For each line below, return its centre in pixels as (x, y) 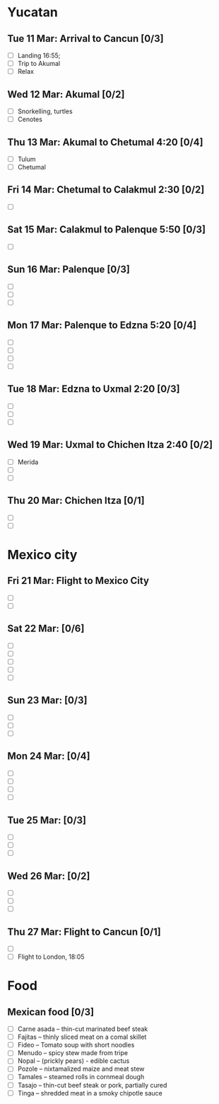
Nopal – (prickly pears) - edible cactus (73, 1061)
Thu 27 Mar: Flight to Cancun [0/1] (84, 931)
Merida (28, 462)
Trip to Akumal (39, 64)
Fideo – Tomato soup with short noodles (76, 1045)
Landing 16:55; (39, 55)
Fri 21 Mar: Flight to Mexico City (78, 581)
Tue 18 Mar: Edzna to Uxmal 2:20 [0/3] (94, 389)
